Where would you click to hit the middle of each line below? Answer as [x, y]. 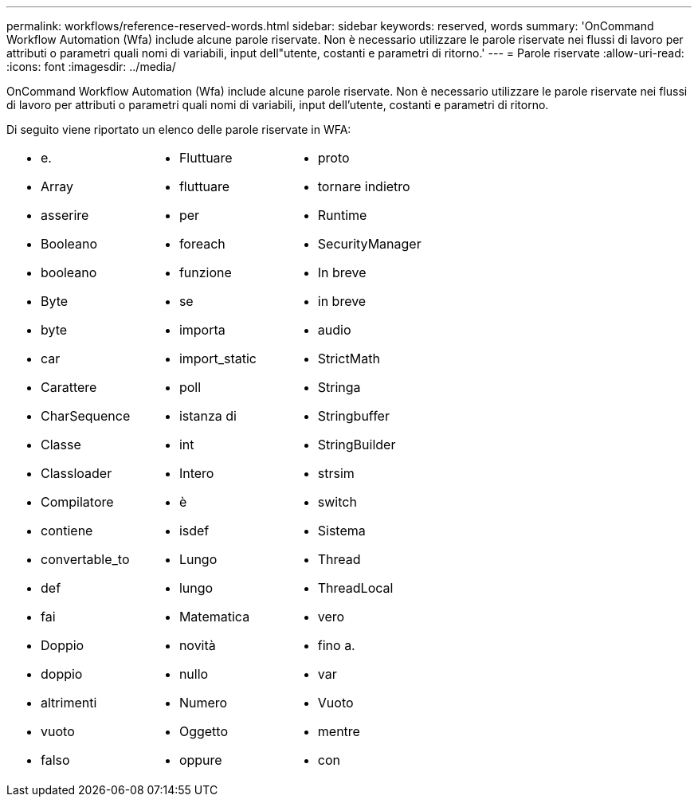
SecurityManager [369, 244]
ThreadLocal [355, 588]
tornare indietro [364, 186]
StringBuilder [357, 445]
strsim [336, 473]
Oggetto [203, 731]
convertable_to [85, 559]
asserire [65, 215]
